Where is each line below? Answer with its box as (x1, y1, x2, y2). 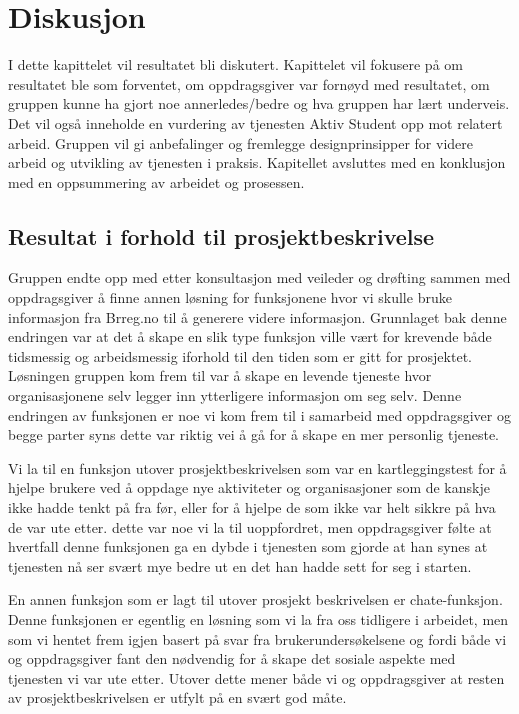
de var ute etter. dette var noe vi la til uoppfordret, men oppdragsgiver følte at (8, 516, 492, 537)
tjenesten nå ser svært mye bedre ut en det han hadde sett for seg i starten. (8, 555, 472, 576)
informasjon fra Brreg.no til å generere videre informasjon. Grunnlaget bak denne (8, 306, 507, 327)
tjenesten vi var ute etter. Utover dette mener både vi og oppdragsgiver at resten (8, 667, 505, 688)
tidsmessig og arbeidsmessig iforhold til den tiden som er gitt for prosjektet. (8, 345, 472, 366)
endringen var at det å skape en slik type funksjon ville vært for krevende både (8, 326, 492, 347)
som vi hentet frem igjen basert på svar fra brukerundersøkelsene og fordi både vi (8, 628, 507, 649)
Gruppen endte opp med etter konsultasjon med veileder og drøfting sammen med (8, 267, 511, 288)
